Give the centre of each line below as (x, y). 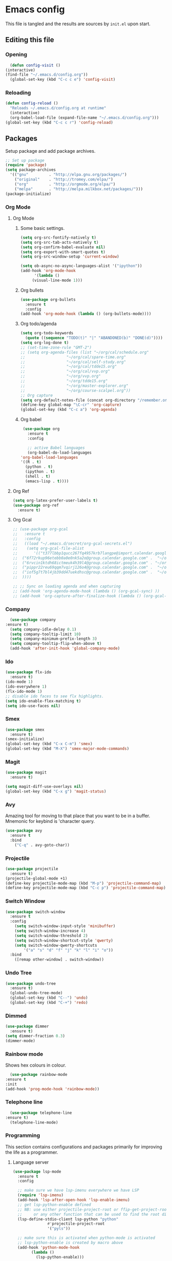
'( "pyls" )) (59, 1229)
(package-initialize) (28, 194)
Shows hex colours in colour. (36, 1065)
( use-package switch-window (35, 912)
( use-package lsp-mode (37, 1172)
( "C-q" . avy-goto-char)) (42, 845)
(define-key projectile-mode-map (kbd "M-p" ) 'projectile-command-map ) (83, 883)
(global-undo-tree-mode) (36, 993)
